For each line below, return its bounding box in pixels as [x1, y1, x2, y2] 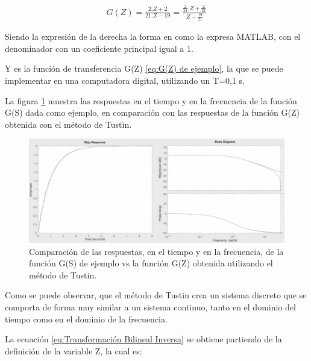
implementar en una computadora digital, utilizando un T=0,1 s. [5, 74, 245, 86]
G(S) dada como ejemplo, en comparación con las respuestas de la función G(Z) [5, 106, 300, 119]
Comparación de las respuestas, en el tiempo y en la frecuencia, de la [29, 245, 284, 257]
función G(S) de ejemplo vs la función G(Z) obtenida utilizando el [29, 257, 273, 269]
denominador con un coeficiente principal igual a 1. [5, 42, 193, 54]
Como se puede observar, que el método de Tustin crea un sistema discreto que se [5, 289, 307, 301]
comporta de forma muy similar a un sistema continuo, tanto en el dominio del [5, 300, 296, 313]
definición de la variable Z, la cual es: [5, 344, 142, 357]
